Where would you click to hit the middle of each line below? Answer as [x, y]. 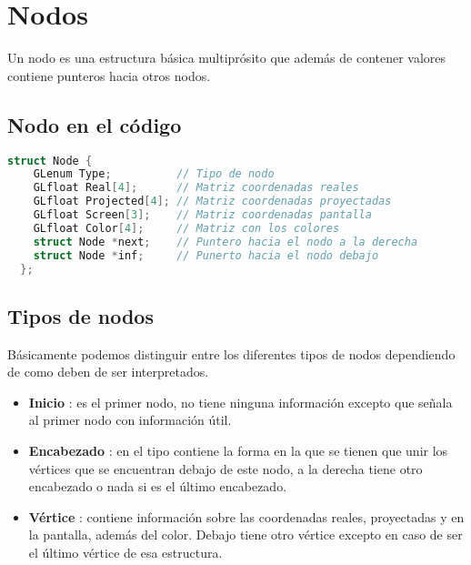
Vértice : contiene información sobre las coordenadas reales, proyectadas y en [246, 516]
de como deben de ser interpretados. [108, 372]
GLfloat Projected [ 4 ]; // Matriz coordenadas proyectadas [212, 202]
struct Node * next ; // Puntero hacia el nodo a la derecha [225, 242]
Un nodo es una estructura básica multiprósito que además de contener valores [227, 58]
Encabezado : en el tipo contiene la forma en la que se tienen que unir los [238, 450]
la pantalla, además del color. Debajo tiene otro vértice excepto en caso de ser [246, 535]
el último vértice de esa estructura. [125, 552]
